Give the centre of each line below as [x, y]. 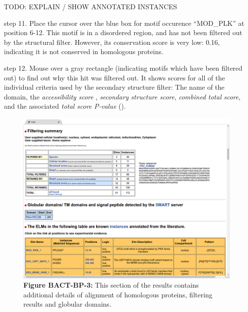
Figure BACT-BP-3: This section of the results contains [111, 285]
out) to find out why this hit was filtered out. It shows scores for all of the [115, 77]
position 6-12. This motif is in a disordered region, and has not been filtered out [123, 32]
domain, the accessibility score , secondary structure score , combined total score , [122, 96]
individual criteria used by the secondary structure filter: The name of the [114, 87]
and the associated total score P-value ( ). [65, 106]
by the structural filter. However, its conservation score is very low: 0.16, [112, 42]
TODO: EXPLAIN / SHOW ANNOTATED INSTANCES [91, 6]
